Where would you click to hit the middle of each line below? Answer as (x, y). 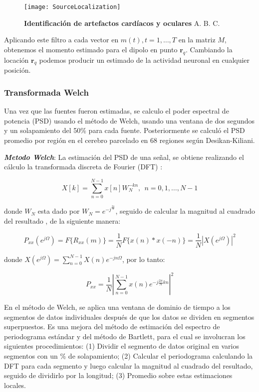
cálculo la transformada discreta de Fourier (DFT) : (83, 167)
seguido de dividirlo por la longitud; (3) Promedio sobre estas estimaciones (118, 375)
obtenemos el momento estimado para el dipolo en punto (91, 49)
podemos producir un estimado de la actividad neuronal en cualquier (144, 60)
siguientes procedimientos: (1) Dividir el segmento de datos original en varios (122, 346)
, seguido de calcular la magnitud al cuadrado (185, 211)
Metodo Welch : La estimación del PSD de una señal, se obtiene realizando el (124, 157)
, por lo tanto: (143, 259)
